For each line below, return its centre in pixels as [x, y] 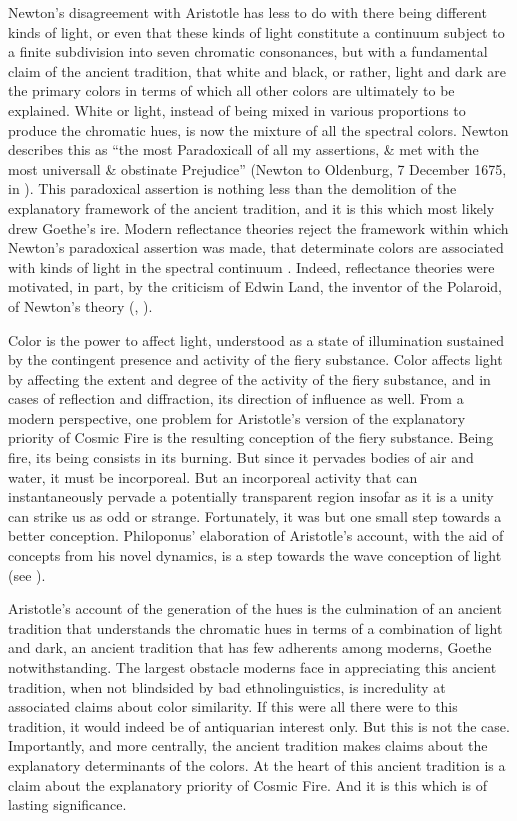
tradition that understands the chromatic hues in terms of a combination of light [255, 627]
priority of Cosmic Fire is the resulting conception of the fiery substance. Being [251, 437]
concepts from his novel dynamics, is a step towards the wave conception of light [255, 555]
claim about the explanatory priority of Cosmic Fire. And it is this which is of [248, 784]
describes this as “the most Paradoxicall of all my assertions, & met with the [243, 149]
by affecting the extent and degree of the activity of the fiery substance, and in [249, 378]
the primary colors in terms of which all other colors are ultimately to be [231, 90]
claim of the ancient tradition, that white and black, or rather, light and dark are [257, 70]
